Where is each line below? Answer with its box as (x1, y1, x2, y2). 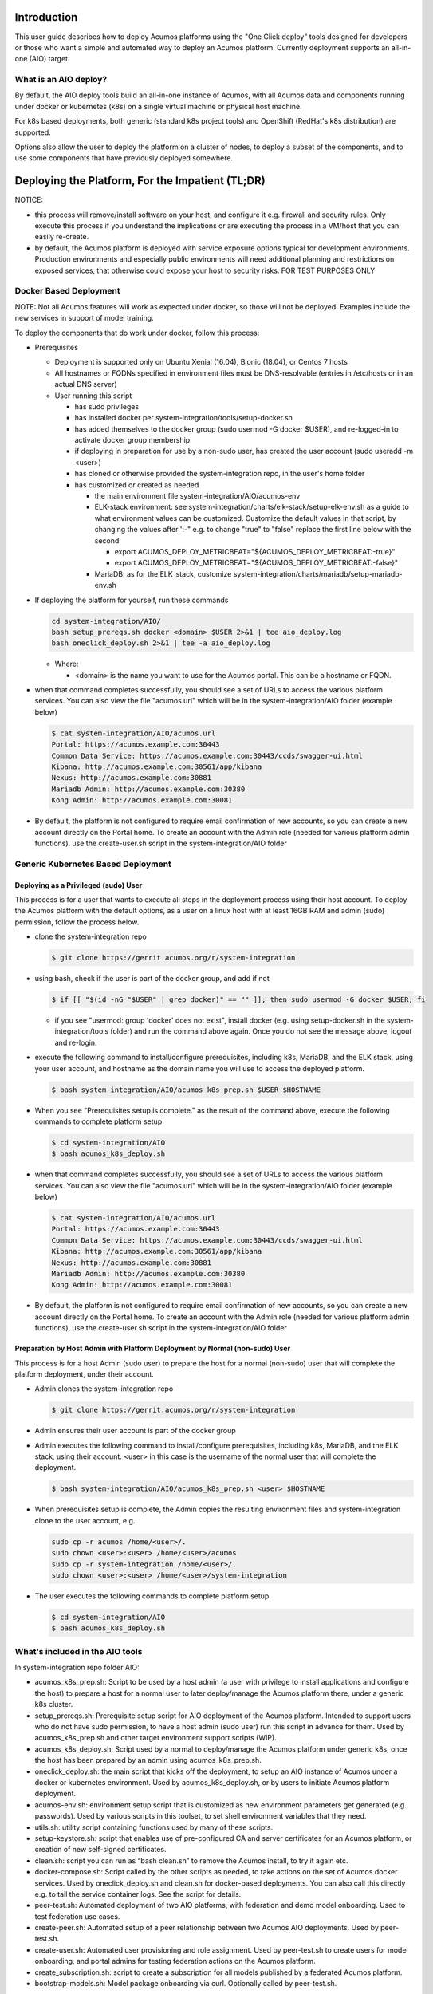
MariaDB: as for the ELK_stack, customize (94, 569, 232, 578)
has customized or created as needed (74, 479, 199, 490)
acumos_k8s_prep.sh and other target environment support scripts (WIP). (34, 1733, 277, 1743)
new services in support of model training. (14, 313, 155, 323)
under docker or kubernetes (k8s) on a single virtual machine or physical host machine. (14, 101, 302, 111)
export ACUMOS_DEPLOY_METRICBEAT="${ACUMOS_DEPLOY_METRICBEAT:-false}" (114, 558, 399, 568)
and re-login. (54, 1038, 97, 1047)
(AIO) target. (29, 54, 70, 64)
